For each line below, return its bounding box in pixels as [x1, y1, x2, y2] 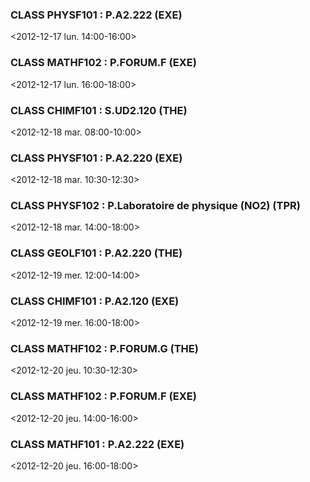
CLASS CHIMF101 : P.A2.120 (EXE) [10, 294, 180, 308]
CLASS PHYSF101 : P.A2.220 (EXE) [10, 151, 183, 165]
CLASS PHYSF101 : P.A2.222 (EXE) [10, 8, 183, 22]
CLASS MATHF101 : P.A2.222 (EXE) [10, 437, 185, 451]
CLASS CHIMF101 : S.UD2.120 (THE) [10, 103, 188, 117]
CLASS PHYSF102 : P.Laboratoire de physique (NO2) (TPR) [10, 199, 301, 213]
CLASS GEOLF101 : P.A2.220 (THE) [10, 246, 183, 260]
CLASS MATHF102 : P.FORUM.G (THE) [10, 342, 199, 355]
